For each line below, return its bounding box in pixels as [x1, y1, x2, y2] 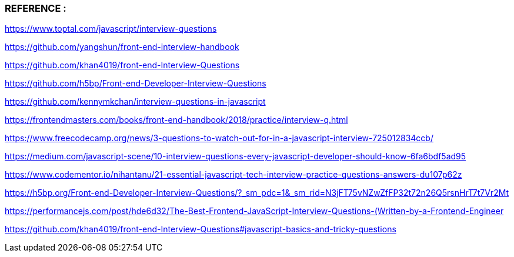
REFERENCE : [5, 2, 66, 14]
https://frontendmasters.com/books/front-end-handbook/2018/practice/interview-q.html [5, 115, 348, 125]
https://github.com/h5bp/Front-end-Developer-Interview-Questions [5, 78, 266, 89]
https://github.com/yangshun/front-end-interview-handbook [5, 42, 239, 52]
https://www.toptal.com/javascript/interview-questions [5, 24, 217, 34]
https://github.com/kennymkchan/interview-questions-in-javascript [5, 96, 266, 107]
